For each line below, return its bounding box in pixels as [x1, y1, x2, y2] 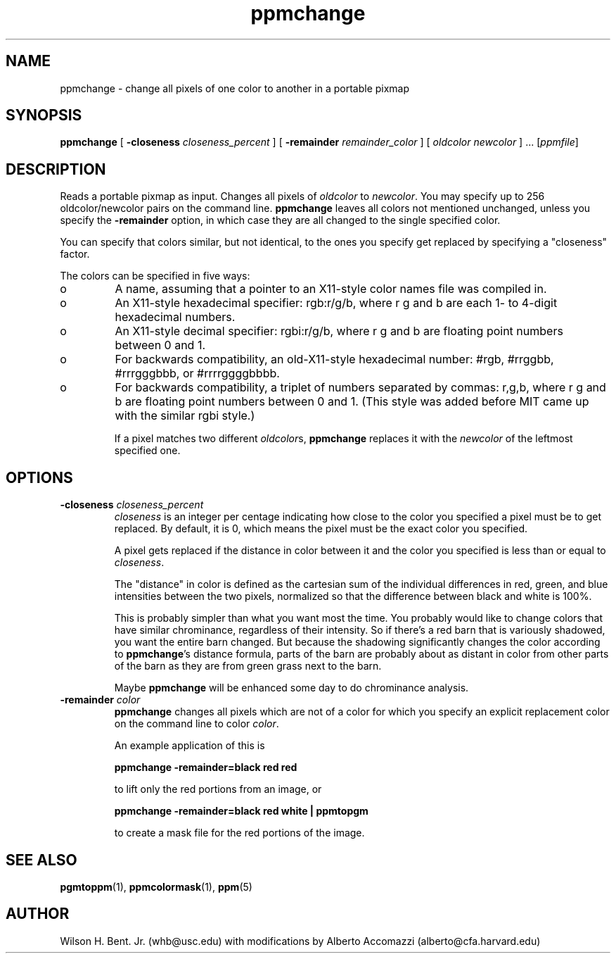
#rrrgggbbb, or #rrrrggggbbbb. [115, 366, 280, 381]
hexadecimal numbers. [115, 310, 236, 325]
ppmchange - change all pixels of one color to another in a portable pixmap [60, 82, 410, 94]
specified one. [114, 444, 181, 457]
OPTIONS [6, 468, 73, 487]
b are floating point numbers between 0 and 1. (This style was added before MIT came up [115, 394, 589, 409]
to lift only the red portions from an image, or [114, 783, 322, 796]
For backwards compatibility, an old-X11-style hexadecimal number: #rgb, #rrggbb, [115, 352, 554, 367]
